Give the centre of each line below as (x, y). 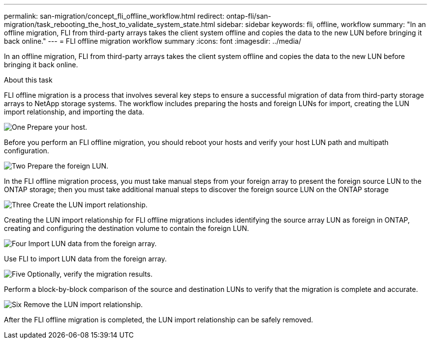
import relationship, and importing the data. (74, 112)
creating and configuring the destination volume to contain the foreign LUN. (127, 228)
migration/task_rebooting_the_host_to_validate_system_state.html (110, 24)
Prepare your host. (57, 127)
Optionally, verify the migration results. (90, 274)
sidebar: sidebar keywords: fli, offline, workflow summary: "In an (322, 24)
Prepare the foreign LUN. (68, 166)
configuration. (27, 151)
